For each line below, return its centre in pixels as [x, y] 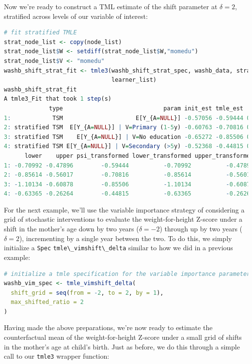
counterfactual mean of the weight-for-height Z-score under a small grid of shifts [123, 337]
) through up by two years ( [201, 229]
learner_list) [134, 80]
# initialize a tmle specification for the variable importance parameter [127, 274]
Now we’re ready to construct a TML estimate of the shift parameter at [111, 6]
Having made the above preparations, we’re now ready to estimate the [108, 327]
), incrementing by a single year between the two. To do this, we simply [126, 238]
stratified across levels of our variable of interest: [76, 16]
